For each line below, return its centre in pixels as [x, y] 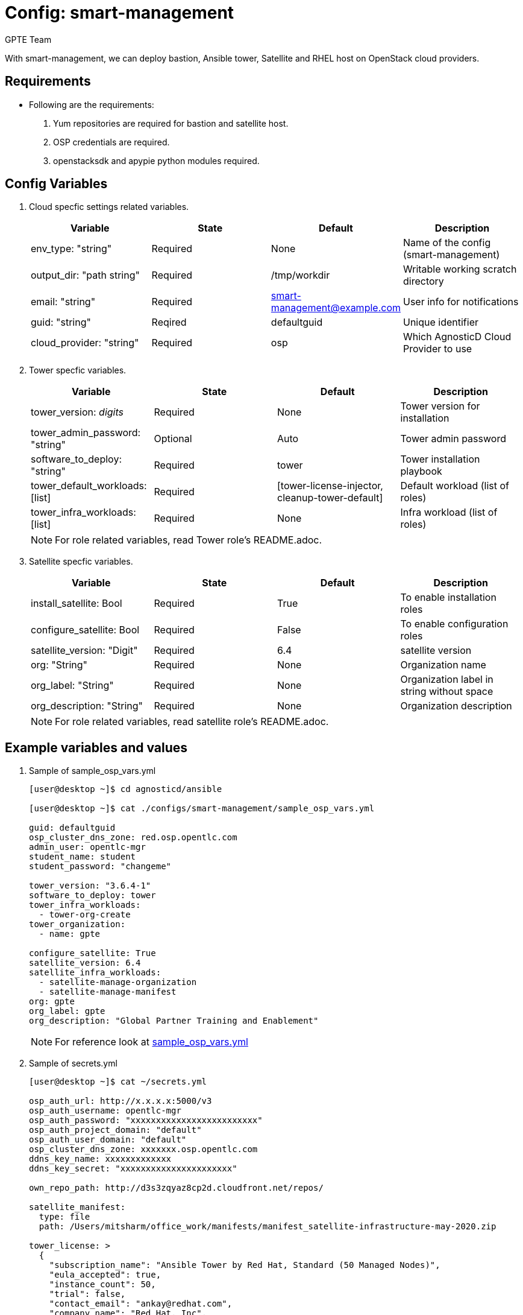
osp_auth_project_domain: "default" [115, 1130]
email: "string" [63, 302]
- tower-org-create [85, 915]
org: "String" [59, 665]
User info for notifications [461, 302]
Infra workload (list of [449, 512]
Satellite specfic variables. [81, 562]
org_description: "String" [87, 706]
